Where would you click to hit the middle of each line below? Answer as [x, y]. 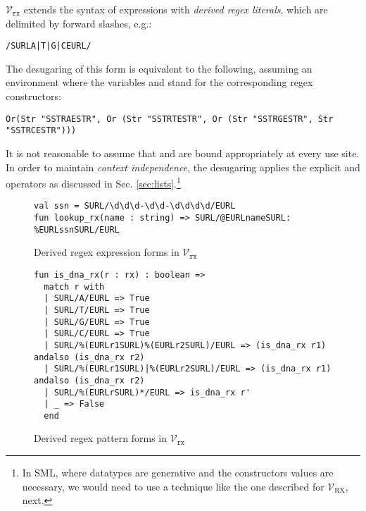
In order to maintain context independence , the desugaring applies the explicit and [183, 167]
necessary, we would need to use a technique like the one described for [173, 486]
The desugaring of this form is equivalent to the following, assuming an [159, 68]
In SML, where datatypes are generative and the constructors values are [178, 473]
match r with [74, 287]
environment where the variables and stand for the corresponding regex [159, 82]
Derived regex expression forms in [107, 252]
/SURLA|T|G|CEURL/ [49, 46]
